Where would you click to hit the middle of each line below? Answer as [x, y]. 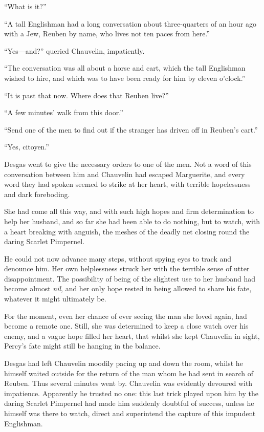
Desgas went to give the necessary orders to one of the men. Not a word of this [128, 164]
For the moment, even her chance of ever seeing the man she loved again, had [126, 316]
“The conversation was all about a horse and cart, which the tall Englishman [125, 68]
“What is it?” [25, 6]
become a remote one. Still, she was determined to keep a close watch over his [126, 326]
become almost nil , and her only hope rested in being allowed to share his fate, [128, 288]
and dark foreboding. [37, 194]
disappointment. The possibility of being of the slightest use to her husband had [130, 278]
